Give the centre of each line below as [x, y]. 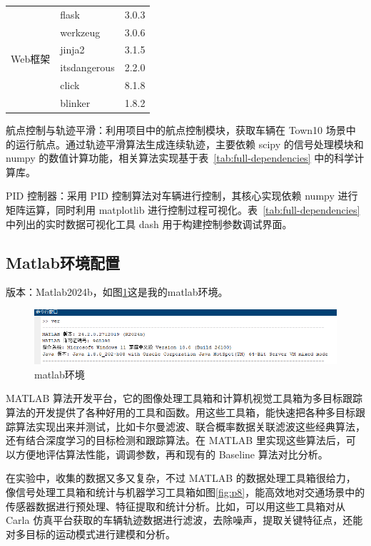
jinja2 [72, 50]
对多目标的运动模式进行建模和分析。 [91, 534]
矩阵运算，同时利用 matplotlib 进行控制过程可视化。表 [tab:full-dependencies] [183, 210]
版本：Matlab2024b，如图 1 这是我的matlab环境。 [117, 292]
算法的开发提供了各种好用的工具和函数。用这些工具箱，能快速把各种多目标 [181, 412]
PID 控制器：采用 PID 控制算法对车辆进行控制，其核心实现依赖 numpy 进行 [182, 196]
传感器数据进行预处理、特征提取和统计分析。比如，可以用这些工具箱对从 [176, 506]
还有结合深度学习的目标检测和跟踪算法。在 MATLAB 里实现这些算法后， [176, 440]
